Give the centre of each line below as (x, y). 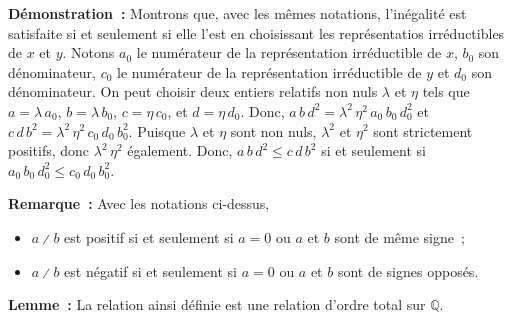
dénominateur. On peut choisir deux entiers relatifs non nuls (193, 91)
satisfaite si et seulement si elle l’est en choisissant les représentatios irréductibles (256, 32)
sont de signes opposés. (408, 270)
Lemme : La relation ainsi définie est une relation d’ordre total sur (217, 304)
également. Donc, (180, 150)
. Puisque (157, 130)
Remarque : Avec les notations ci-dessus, (139, 203)
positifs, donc (49, 150)
